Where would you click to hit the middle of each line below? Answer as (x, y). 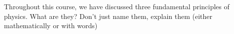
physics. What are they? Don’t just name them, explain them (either (108, 16)
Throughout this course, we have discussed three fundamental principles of (117, 6)
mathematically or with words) (51, 25)
